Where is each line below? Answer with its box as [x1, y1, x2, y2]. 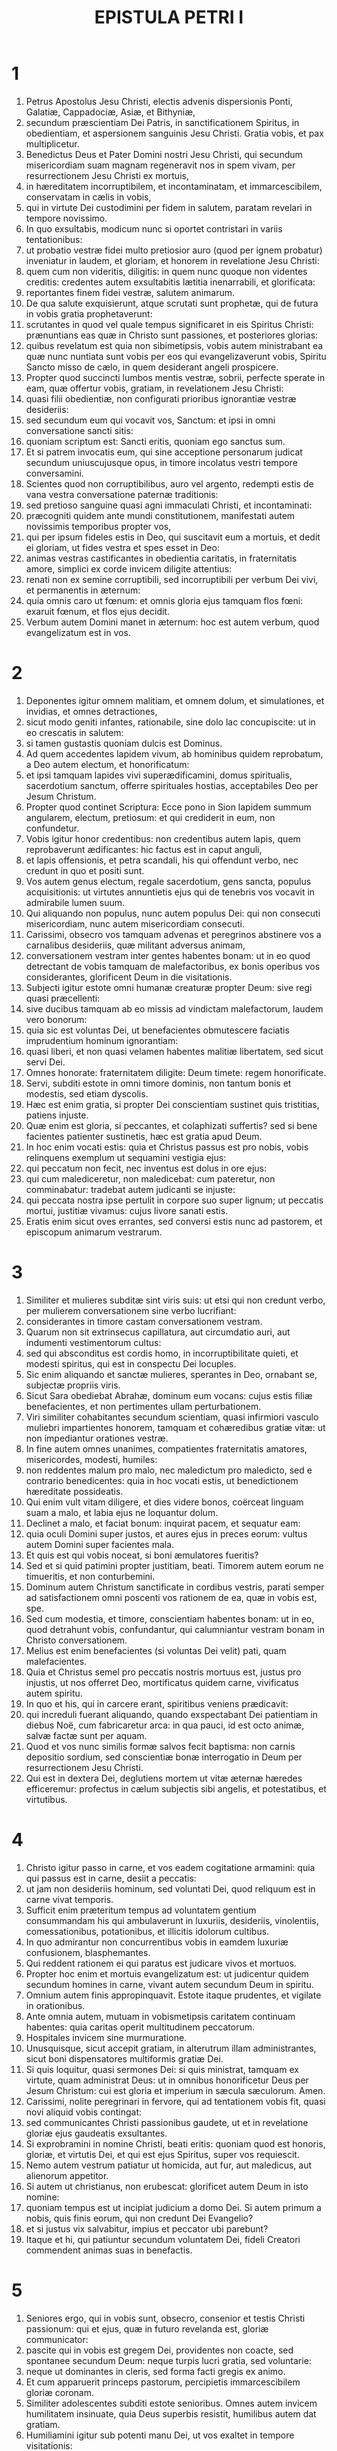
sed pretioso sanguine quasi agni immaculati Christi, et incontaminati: [25, 499, 313, 511]
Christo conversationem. [25, 1634, 128, 1646]
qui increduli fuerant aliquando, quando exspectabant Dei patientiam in [25, 1708, 319, 1720]
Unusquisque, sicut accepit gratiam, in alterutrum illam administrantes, [25, 2042, 317, 2054]
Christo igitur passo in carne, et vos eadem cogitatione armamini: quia [25, 1861, 316, 1873]
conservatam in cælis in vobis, [25, 191, 152, 203]
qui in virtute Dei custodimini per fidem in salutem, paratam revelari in [25, 201, 313, 213]
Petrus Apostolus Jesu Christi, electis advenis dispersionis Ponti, [25, 95, 293, 107]
